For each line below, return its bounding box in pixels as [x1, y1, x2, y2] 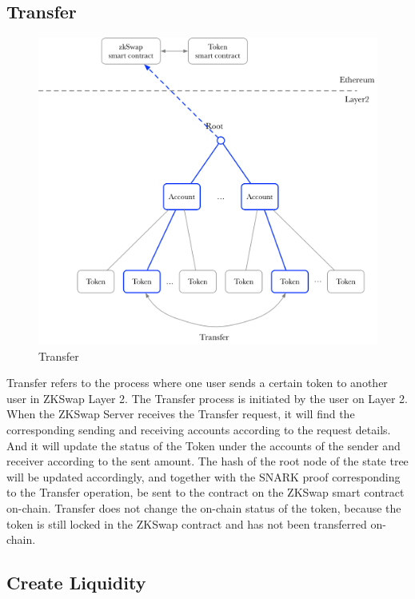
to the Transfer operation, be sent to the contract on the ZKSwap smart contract [6, 484, 405, 501]
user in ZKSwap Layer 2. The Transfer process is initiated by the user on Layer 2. [6, 389, 408, 406]
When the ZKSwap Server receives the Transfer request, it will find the [6, 405, 355, 422]
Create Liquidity [6, 570, 146, 595]
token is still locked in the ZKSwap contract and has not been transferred [6, 515, 367, 532]
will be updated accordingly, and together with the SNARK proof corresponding [6, 468, 401, 485]
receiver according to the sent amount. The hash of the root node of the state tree [6, 453, 409, 469]
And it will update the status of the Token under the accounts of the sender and [6, 437, 401, 453]
